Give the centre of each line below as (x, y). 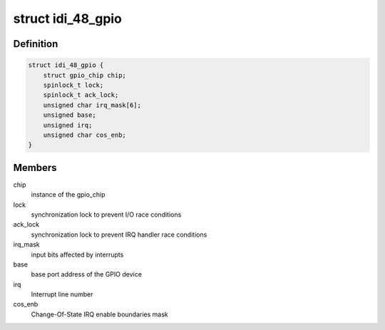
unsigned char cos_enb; (84, 135)
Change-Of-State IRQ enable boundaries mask (99, 314)
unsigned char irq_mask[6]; (92, 105)
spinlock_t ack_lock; (81, 95)
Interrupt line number (62, 294)
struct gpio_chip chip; (84, 75)
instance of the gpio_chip (68, 195)
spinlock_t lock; (73, 85)
